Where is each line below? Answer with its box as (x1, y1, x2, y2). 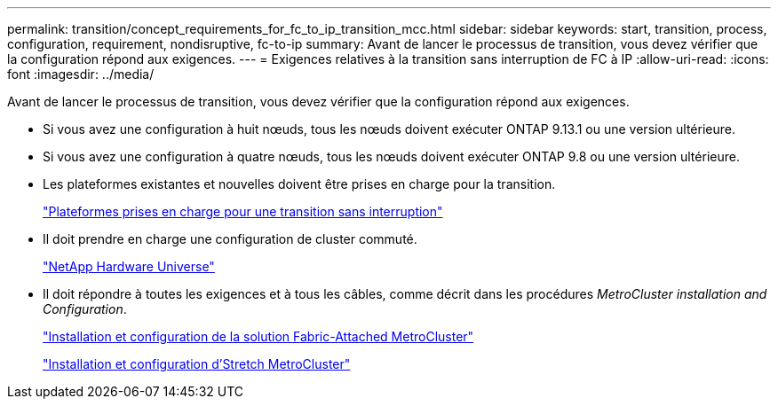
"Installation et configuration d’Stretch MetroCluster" (43, 356, 351, 371)
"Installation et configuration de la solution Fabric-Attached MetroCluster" (43, 329, 474, 344)
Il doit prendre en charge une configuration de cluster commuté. (43, 231, 417, 246)
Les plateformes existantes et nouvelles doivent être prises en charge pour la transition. (43, 176, 556, 191)
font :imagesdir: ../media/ (7, 66, 155, 82)
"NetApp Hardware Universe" (43, 259, 215, 274)
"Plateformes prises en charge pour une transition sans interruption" (43, 204, 443, 219)
